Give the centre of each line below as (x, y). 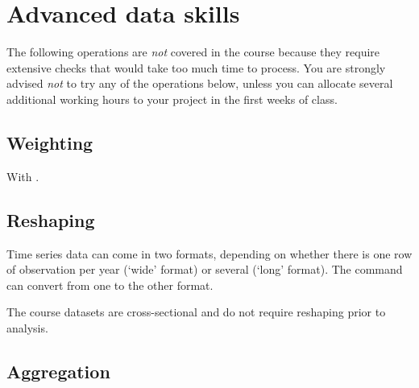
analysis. (27, 327)
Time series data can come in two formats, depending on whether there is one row (209, 253)
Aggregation (58, 371)
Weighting (50, 142)
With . (23, 176)
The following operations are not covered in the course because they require (193, 52)
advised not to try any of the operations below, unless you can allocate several (200, 83)
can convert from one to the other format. (110, 285)
